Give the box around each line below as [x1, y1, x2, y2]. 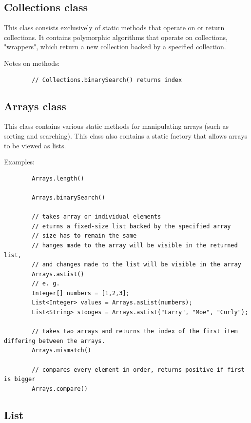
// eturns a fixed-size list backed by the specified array [32, 222, 231, 230]
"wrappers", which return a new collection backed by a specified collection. [4, 41, 226, 52]
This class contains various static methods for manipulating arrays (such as [4, 121, 229, 131]
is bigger [4, 376, 36, 383]
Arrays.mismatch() [32, 347, 91, 354]
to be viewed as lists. [4, 140, 66, 150]
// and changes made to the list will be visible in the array [32, 261, 241, 268]
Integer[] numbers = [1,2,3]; [32, 289, 130, 297]
